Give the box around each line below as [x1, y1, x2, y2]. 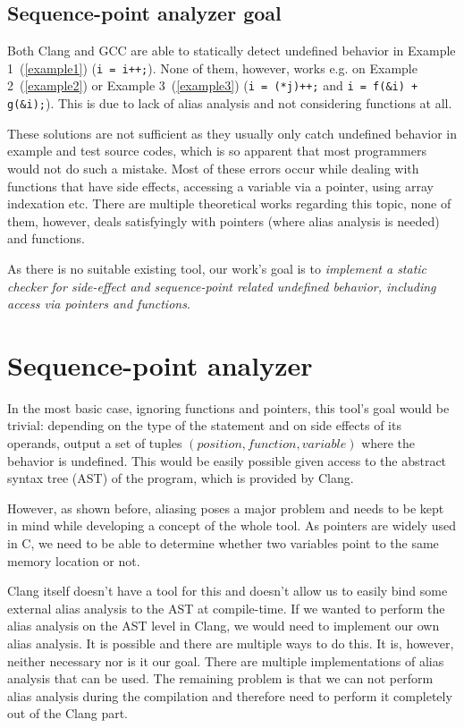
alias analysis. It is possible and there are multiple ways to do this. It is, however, [7, 633, 454, 652]
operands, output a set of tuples [7, 434, 182, 453]
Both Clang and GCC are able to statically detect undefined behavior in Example [7, 41, 456, 60]
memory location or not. [7, 551, 140, 570]
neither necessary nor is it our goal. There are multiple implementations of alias [7, 651, 444, 670]
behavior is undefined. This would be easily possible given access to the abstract [7, 451, 447, 470]
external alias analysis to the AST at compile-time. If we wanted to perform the [7, 598, 445, 617]
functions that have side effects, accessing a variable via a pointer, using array [7, 176, 434, 195]
